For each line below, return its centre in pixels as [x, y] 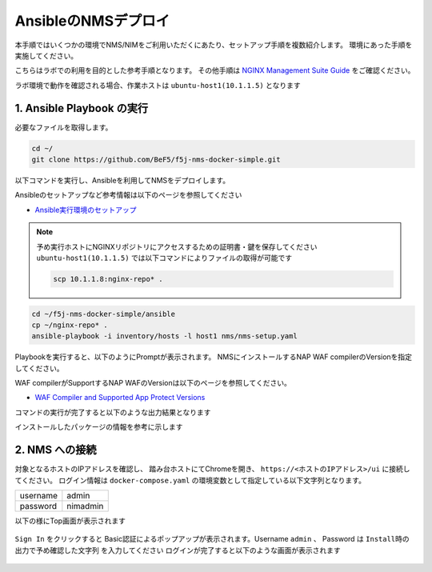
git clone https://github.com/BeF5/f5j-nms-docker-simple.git [156, 160]
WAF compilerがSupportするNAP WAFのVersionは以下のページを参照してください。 [153, 383]
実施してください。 [46, 55]
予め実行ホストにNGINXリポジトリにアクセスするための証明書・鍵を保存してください [177, 246]
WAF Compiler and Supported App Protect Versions [120, 398]
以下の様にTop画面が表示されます [70, 521]
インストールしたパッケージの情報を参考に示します [99, 427]
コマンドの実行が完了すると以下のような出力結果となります [113, 412]
